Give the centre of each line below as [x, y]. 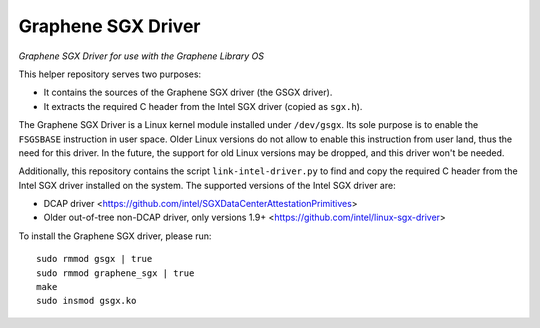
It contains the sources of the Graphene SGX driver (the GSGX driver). [188, 92]
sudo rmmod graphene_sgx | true [115, 273]
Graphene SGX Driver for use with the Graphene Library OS [141, 56]
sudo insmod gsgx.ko [86, 301]
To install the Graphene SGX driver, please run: [115, 236]
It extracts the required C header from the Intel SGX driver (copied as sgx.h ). [203, 106]
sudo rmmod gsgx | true [94, 259]
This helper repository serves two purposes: [110, 74]
